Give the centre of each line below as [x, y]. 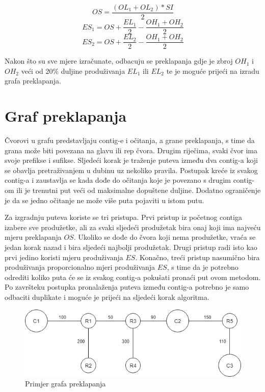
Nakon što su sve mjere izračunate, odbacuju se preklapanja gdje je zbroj [119, 61]
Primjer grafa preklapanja [65, 384]
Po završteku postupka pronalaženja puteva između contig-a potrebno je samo [127, 287]
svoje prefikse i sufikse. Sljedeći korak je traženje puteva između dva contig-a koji [131, 160]
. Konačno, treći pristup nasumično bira [197, 257]
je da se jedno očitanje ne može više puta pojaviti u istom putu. [104, 200]
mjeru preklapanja [33, 237]
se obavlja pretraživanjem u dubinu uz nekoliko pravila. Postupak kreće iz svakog [131, 170]
